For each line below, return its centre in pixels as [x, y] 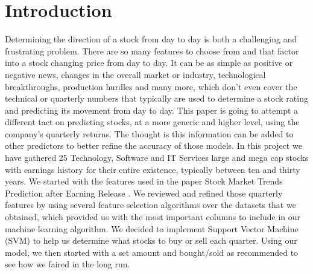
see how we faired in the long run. [68, 264]
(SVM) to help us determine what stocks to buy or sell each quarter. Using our [151, 240]
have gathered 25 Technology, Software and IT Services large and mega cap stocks [157, 158]
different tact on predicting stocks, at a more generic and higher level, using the [152, 122]
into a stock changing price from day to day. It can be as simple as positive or [149, 63]
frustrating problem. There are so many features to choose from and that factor [152, 51]
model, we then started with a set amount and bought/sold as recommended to [152, 252]
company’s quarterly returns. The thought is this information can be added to [149, 133]
